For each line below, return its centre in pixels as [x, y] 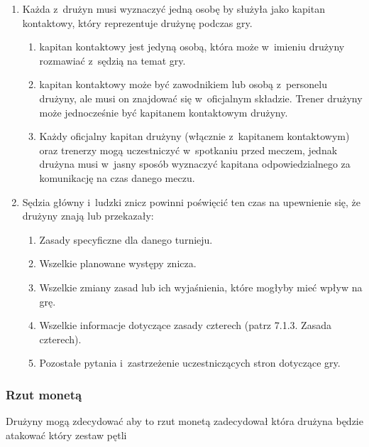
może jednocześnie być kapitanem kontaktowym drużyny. [164, 112]
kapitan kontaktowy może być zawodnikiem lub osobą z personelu [183, 84]
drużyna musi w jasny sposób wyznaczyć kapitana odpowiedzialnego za [195, 164]
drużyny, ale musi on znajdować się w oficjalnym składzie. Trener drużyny [201, 98]
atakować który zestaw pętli [66, 435]
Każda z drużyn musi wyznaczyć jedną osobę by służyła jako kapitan [174, 9]
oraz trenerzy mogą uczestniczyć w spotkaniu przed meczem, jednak [188, 150]
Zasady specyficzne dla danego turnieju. [126, 239]
